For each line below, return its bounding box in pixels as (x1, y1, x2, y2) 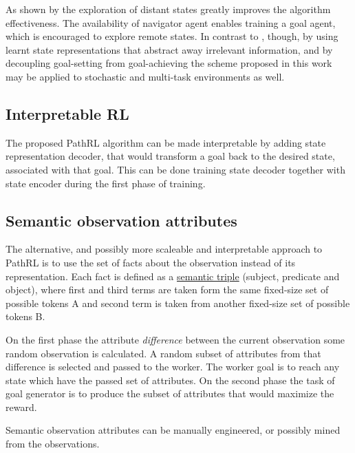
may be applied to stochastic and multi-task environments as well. (6, 69, 285, 83)
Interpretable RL (6, 103, 129, 124)
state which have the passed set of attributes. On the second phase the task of (6, 372, 335, 387)
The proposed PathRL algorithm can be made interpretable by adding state (6, 135, 326, 149)
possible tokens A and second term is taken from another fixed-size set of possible (6, 295, 350, 310)
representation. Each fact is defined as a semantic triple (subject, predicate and (6, 268, 340, 283)
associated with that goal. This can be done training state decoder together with (6, 162, 345, 176)
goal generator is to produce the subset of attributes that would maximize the (6, 386, 334, 401)
